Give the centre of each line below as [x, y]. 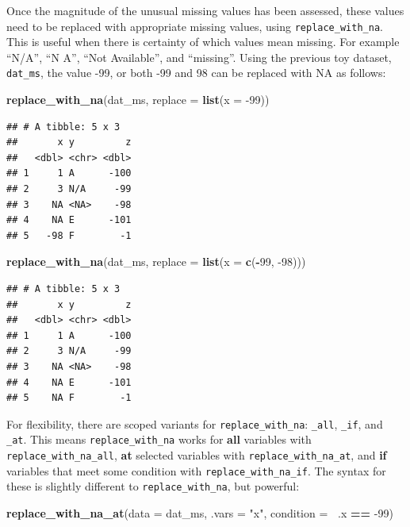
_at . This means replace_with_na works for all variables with [159, 439]
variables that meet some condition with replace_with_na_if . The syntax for [196, 470]
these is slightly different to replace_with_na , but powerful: [153, 486]
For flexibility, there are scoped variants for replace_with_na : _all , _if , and [195, 423]
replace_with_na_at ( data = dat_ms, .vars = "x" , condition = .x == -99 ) [200, 513]
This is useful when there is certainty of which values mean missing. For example [203, 42]
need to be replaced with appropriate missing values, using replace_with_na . [195, 26]
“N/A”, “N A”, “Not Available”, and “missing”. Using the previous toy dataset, [199, 57]
